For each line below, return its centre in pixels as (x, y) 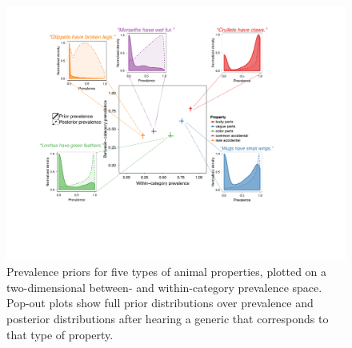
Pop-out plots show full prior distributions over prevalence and (160, 303)
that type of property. (60, 334)
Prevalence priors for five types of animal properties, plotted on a (167, 272)
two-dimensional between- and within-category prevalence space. (164, 287)
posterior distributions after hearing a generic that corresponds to (168, 318)
